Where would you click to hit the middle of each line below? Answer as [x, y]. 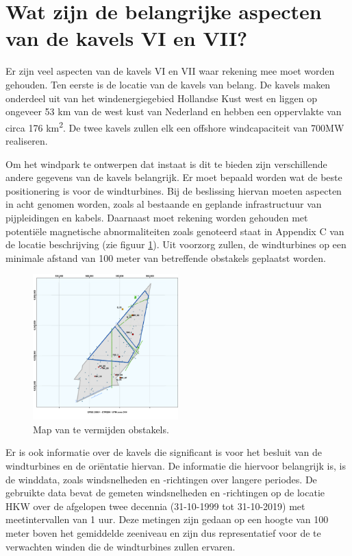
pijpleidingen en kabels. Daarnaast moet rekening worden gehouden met [157, 217]
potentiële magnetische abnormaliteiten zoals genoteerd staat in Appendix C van [175, 231]
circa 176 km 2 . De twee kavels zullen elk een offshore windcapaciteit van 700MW [175, 126]
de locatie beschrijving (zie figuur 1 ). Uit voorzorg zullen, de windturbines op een [176, 244]
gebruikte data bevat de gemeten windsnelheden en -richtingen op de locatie [165, 493]
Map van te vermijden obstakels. [101, 429]
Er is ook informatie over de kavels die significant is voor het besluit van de [164, 452]
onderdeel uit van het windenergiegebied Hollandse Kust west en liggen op [161, 98]
